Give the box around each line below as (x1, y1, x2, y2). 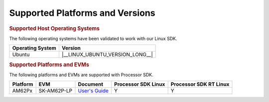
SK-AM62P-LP (38, 87, 73, 94)
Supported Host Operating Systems (9, 25, 100, 32)
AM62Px (12, 87, 32, 94)
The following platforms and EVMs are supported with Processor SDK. (9, 72, 154, 78)
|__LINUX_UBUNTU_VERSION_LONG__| (61, 51, 153, 58)
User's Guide (78, 87, 109, 94)
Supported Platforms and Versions (9, 7, 155, 18)
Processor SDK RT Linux (170, 81, 230, 88)
